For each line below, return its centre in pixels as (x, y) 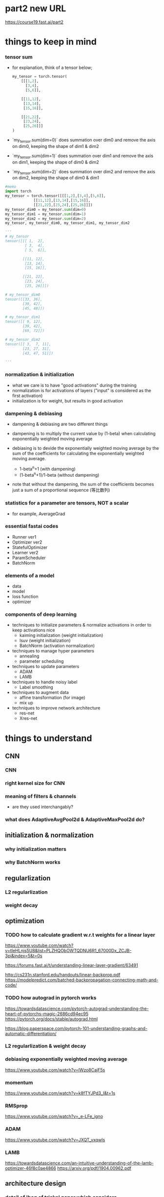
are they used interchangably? (42, 807)
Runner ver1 (24, 537)
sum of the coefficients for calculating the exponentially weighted (78, 453)
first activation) (27, 396)
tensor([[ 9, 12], (24, 322)
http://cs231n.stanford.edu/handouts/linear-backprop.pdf (63, 975)
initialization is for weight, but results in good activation (68, 400)
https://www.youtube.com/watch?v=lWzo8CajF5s (55, 1070)
